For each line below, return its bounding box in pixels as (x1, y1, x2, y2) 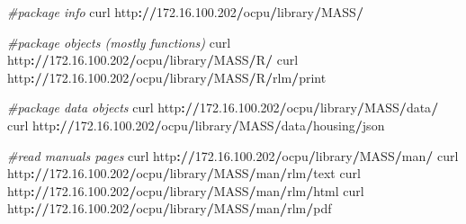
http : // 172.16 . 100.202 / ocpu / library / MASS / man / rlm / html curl (7, 181, 364, 200)
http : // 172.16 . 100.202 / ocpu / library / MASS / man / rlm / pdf (7, 199, 332, 218)
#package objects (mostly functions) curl (7, 32, 231, 51)
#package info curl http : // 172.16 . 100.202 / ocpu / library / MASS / (7, 3, 363, 21)
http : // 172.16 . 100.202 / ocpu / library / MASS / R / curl (7, 50, 299, 69)
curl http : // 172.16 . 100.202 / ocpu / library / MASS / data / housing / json (7, 115, 385, 134)
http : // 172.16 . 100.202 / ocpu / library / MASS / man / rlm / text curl (7, 164, 361, 183)
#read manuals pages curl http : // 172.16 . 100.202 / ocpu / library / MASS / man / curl (7, 146, 459, 165)
